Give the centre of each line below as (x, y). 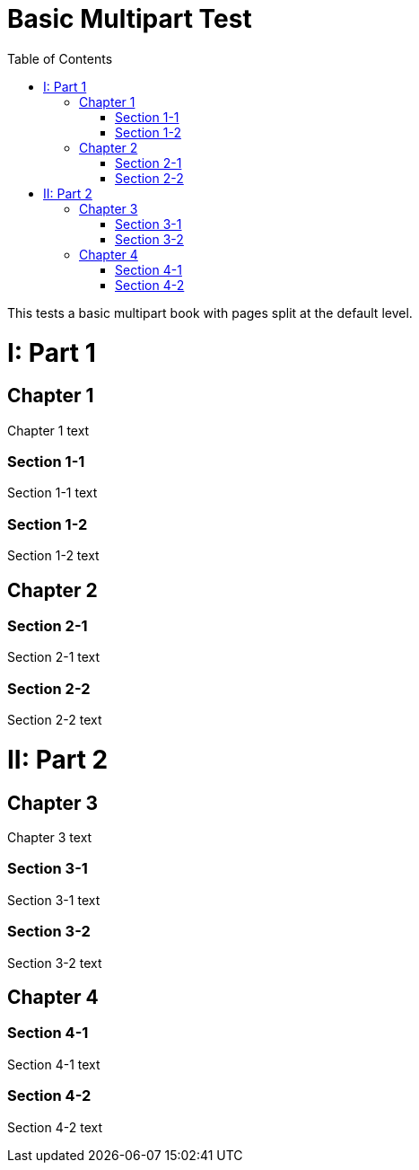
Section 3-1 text (54, 900)
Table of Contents (60, 58)
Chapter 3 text (50, 838)
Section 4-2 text (55, 1127)
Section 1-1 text (52, 493)
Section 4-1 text (54, 1064)
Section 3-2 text (55, 963)
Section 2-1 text (54, 657)
